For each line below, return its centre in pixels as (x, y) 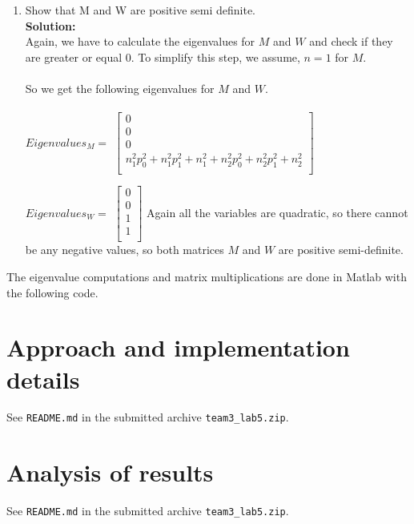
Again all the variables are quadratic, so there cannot (277, 212)
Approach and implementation (178, 347)
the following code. (52, 292)
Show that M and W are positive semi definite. (140, 10)
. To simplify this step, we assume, (215, 56)
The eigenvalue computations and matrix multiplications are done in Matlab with (207, 276)
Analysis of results (110, 472)
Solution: (50, 25)
